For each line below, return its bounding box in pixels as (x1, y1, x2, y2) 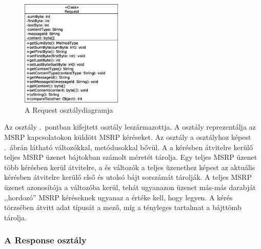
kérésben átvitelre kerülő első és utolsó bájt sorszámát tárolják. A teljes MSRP (4, 172, 252, 182)
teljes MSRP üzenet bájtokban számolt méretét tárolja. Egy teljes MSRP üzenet (4, 152, 257, 162)
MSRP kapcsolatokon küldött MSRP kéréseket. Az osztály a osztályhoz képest (4, 132, 251, 142)
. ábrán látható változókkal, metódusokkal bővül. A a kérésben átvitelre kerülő (4, 141, 253, 152)
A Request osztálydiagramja (25, 104, 113, 115)
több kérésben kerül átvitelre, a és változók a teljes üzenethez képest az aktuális (4, 161, 255, 172)
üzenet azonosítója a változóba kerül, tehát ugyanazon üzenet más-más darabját (4, 182, 256, 192)
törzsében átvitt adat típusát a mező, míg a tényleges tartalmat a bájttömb (4, 202, 242, 213)
